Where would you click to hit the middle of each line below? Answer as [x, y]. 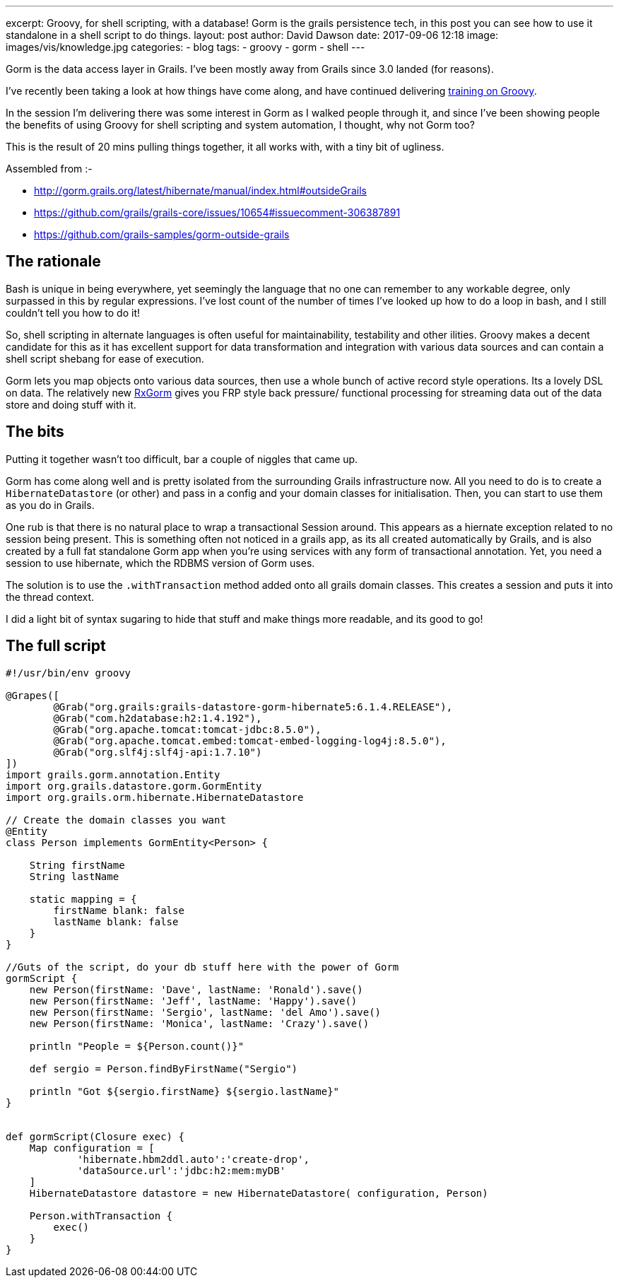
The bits [35, 432]
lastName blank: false [116, 921]
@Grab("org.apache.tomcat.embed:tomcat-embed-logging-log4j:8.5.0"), [250, 740]
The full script [56, 646]
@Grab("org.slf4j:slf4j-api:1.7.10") [158, 752]
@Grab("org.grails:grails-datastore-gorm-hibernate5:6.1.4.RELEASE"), [253, 707]
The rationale [53, 262]
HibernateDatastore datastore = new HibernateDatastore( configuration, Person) [259, 1193]
